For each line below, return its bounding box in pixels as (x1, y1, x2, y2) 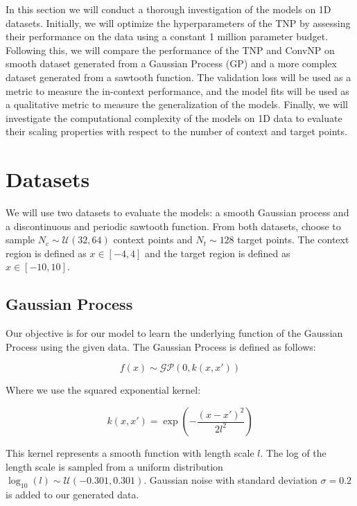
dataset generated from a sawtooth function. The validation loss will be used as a (6, 69, 351, 84)
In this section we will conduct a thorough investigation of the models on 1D (6, 2, 331, 16)
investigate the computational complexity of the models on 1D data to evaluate (6, 110, 342, 125)
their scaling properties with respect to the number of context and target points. (6, 124, 347, 139)
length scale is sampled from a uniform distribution (6, 459, 223, 473)
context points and (113, 232, 193, 247)
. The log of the (260, 446, 326, 460)
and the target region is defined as (145, 245, 290, 260)
